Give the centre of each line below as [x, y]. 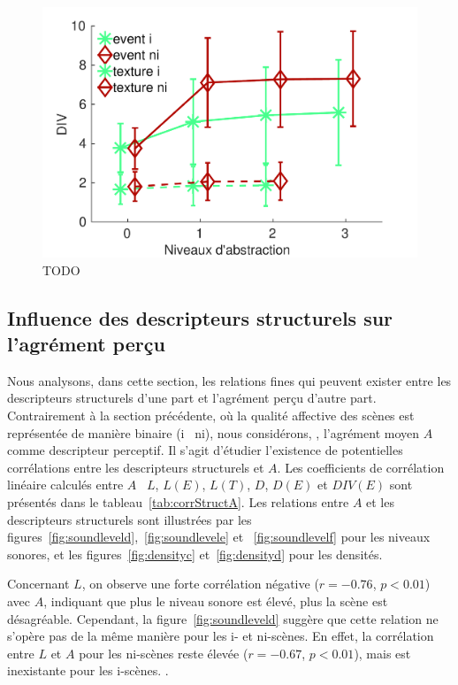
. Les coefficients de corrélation [361, 467]
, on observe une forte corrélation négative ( [200, 584]
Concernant [38, 584]
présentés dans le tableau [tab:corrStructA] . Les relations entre [178, 502]
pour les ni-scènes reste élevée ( [164, 653]
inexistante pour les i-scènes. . [88, 670]
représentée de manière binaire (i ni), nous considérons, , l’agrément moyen [214, 432]
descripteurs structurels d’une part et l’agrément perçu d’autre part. [192, 398]
